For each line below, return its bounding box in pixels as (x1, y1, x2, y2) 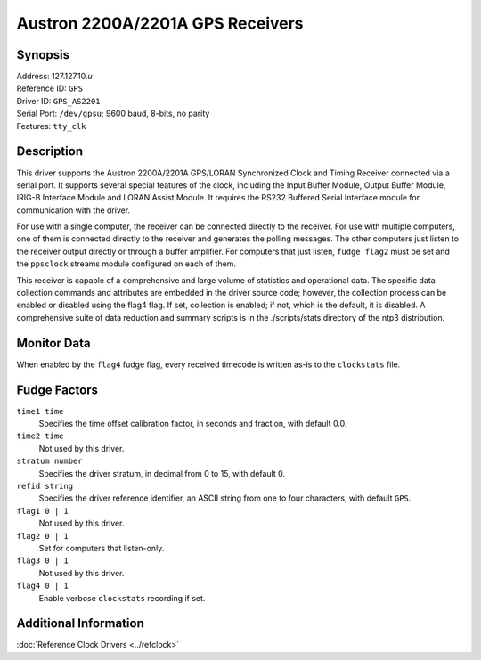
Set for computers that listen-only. (38, 542, 165, 553)
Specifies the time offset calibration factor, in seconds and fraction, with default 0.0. (38, 419, 347, 429)
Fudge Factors (16, 382, 98, 397)
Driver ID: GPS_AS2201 (16, 95, 101, 106)
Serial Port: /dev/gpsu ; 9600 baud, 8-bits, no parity (16, 108, 210, 119)
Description (16, 143, 84, 159)
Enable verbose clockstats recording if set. (38, 592, 206, 603)
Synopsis (16, 47, 70, 62)
